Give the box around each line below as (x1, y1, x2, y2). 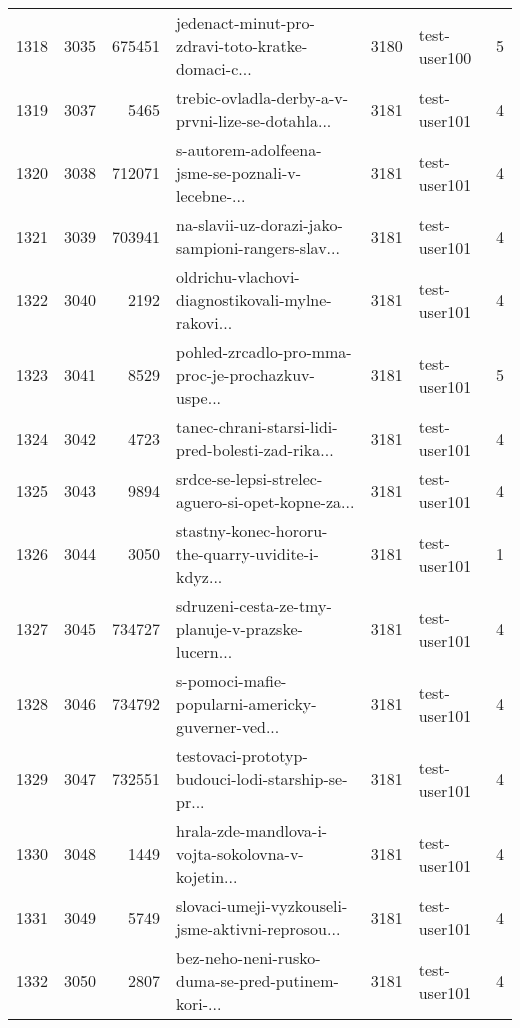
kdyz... (176, 565, 223, 588)
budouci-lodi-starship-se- (176, 767, 348, 790)
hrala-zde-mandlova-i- (176, 819, 328, 842)
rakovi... (176, 311, 233, 334)
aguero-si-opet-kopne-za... (176, 490, 355, 513)
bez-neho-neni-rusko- (176, 946, 321, 969)
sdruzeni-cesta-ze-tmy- (176, 594, 332, 617)
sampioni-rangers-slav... (176, 236, 340, 259)
